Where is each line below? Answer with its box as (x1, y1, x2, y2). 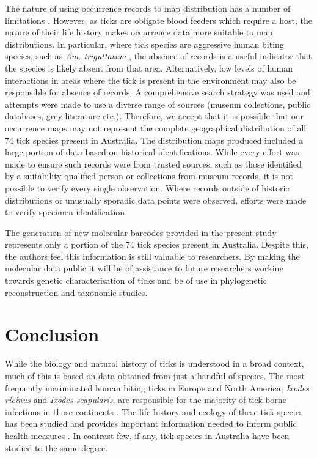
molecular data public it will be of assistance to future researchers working (5, 262, 284, 275)
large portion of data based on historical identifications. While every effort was (5, 146, 299, 158)
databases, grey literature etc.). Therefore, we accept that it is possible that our (5, 109, 304, 122)
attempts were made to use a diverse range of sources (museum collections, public (5, 97, 311, 110)
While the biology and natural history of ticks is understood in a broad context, (5, 357, 304, 370)
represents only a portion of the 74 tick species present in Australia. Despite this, (5, 238, 308, 251)
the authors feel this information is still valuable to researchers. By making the (5, 249, 300, 262)
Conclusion (5, 322, 100, 347)
